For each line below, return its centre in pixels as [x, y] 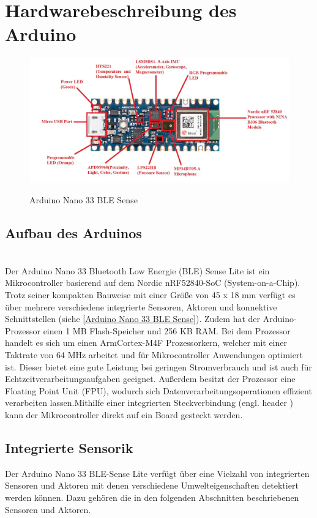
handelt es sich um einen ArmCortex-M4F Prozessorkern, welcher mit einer [146, 343]
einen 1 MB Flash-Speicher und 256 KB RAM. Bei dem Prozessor [167, 330]
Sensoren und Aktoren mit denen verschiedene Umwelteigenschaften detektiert [152, 485]
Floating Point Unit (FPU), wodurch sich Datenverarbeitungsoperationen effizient [158, 390]
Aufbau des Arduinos [73, 233]
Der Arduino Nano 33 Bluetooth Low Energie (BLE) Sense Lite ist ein [137, 270]
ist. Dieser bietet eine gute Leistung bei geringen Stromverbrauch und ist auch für [158, 366]
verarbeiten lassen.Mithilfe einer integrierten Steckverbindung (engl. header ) [149, 403]
